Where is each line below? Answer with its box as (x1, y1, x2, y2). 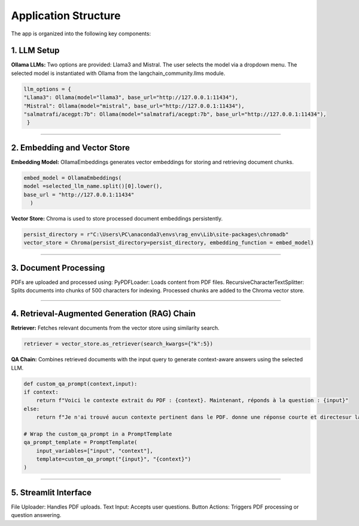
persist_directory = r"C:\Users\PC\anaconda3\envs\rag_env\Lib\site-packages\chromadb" (23, 231, 289, 238)
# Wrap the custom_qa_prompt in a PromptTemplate (23, 430, 172, 437)
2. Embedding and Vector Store (11, 143, 130, 153)
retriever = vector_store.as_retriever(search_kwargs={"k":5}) (23, 340, 214, 347)
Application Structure (11, 9, 121, 22)
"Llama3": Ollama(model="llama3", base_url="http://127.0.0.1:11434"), (23, 94, 239, 101)
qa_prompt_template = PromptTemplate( (23, 439, 138, 446)
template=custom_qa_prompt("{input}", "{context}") (36, 456, 191, 462)
